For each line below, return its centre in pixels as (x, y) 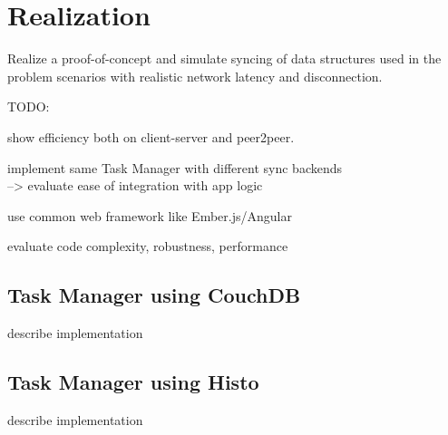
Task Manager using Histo (133, 382)
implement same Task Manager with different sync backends (175, 167)
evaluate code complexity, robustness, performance (148, 246)
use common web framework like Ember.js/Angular (150, 215)
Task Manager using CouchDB (154, 295)
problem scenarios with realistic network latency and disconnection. (195, 76)
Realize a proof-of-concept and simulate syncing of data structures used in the (224, 58)
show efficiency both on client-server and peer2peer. (151, 136)
